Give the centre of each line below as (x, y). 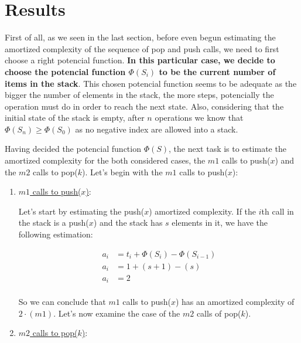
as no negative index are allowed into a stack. (157, 129)
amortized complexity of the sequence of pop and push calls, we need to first (142, 48)
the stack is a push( (54, 223)
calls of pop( (219, 313)
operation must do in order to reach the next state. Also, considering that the (144, 106)
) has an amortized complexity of (235, 302)
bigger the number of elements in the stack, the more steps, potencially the (139, 95)
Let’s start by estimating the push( (81, 211)
